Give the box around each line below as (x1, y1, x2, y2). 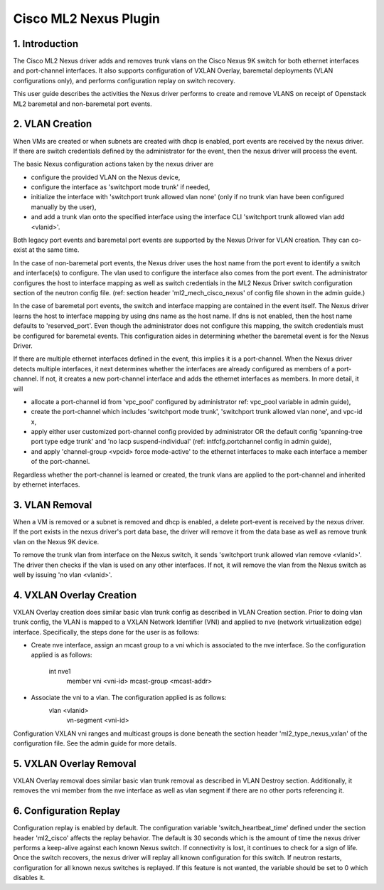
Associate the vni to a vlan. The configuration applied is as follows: (31, 693, 227, 701)
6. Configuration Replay (13, 805, 121, 817)
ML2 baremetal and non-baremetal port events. (13, 100, 152, 108)
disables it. (13, 874, 46, 882)
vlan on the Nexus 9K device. (13, 537, 100, 546)
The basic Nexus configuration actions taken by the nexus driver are (13, 160, 214, 169)
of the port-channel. (31, 457, 90, 466)
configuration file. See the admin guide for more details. (13, 739, 177, 748)
